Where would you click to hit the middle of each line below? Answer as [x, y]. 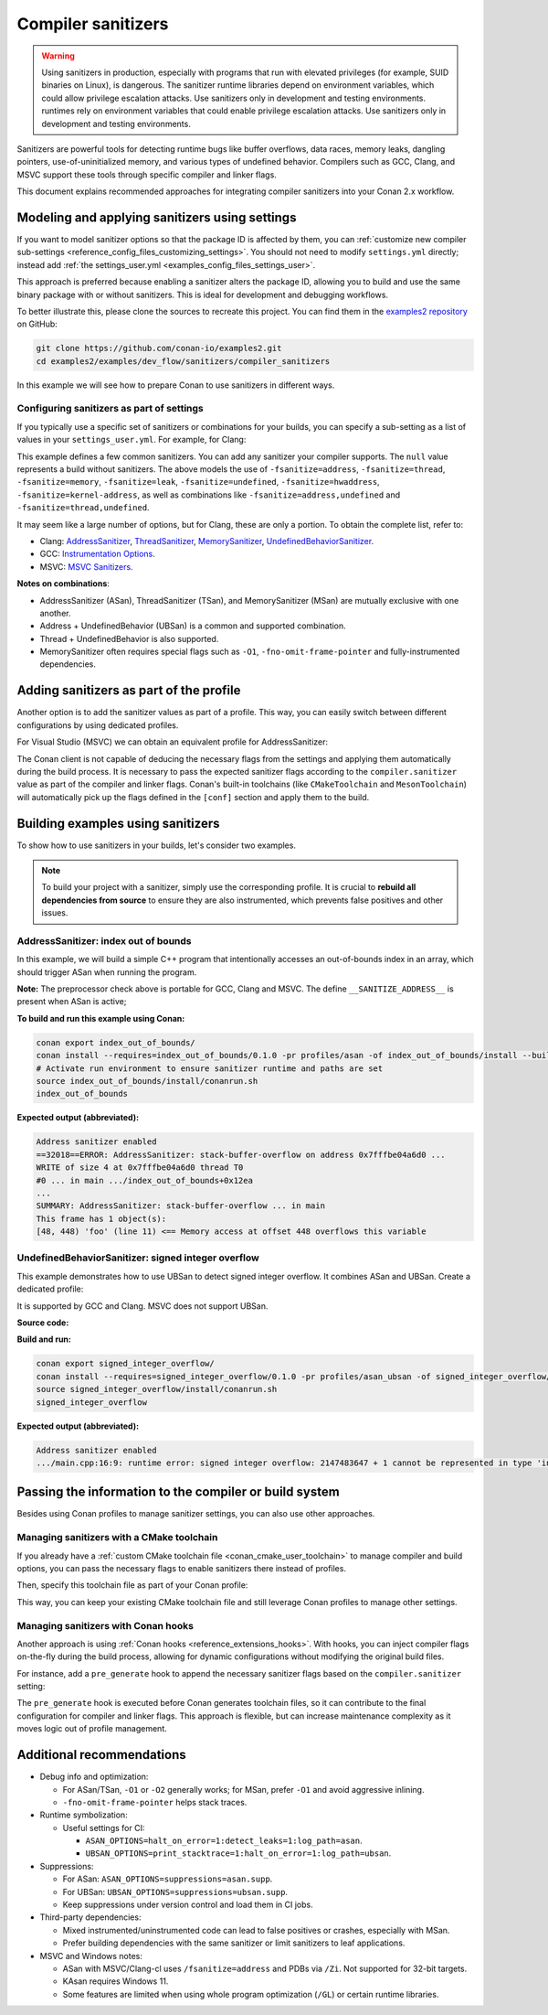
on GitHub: [37, 324]
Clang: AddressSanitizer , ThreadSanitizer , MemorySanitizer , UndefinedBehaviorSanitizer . [207, 541]
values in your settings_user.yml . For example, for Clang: [132, 440]
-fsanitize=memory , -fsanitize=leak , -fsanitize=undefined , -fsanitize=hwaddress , [198, 482]
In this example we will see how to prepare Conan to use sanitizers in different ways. [176, 385]
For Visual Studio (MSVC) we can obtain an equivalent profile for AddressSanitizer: [173, 742]
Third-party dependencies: [90, 1917]
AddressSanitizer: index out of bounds [104, 940]
